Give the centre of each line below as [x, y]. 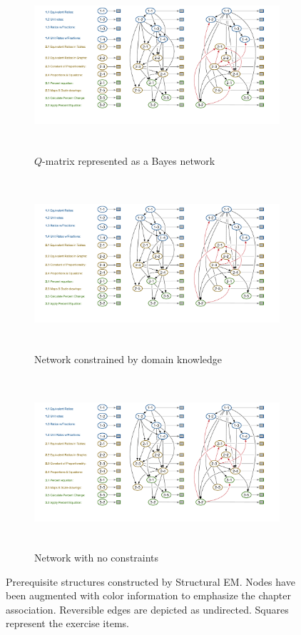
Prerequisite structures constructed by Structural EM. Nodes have [150, 581]
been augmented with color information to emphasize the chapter [148, 595]
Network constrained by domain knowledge [128, 359]
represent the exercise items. [67, 623]
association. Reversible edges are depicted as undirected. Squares [147, 609]
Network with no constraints [97, 557]
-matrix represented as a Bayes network [129, 160]
